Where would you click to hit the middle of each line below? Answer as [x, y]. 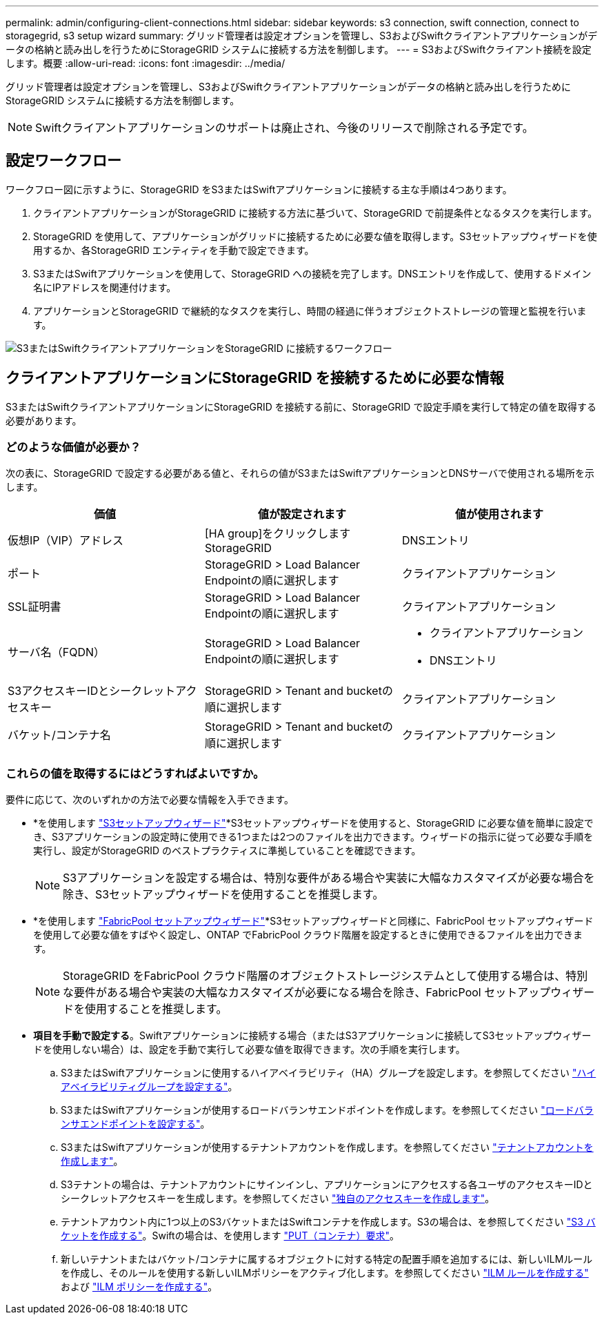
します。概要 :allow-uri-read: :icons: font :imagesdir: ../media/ [145, 63]
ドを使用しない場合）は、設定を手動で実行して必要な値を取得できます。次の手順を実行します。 [249, 1050]
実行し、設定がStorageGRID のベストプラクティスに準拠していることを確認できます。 [227, 851]
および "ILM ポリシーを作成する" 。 [139, 1287]
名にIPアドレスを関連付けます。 [105, 287]
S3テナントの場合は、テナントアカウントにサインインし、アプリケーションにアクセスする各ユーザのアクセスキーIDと [327, 1185]
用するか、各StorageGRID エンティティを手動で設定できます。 [174, 250]
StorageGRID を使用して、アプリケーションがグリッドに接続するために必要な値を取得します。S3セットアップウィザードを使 [315, 236]
